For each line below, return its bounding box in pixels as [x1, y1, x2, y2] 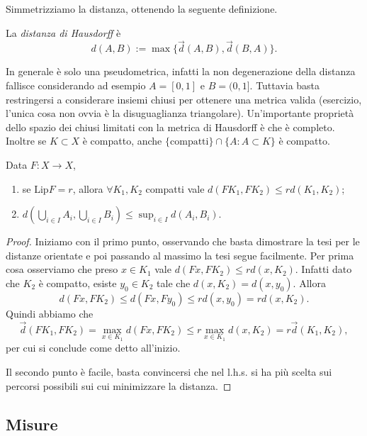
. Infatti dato [295, 262, 352, 276]
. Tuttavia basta [249, 78, 320, 92]
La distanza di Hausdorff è [6, 25, 121, 40]
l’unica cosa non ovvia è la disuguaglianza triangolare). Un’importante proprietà [6, 106, 354, 121]
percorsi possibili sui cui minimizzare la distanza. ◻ [6, 378, 232, 393]
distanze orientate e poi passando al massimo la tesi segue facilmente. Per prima [6, 247, 354, 262]
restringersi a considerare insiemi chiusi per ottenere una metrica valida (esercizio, [6, 91, 362, 106]
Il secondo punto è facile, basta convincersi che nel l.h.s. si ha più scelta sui [6, 364, 332, 379]
